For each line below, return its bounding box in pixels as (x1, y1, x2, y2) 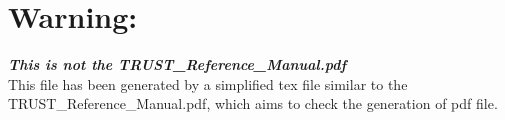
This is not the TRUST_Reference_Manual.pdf (8, 54, 347, 75)
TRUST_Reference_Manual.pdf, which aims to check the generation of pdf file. (8, 93, 498, 114)
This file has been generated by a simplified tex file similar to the (8, 73, 408, 94)
